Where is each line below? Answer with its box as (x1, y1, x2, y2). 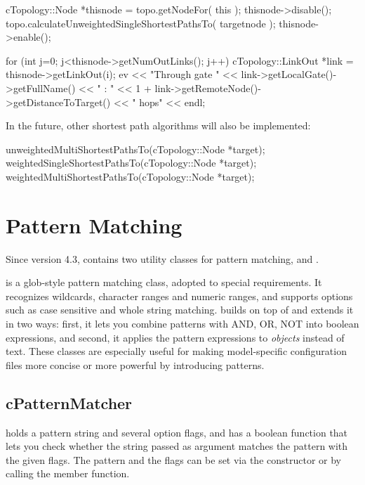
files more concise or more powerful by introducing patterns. (6, 357, 265, 372)
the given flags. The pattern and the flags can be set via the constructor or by (6, 452, 342, 467)
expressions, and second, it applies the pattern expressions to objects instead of (6, 330, 345, 344)
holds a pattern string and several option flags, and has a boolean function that (6, 425, 348, 439)
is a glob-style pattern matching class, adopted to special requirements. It (6, 275, 322, 290)
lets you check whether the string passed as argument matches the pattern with (6, 439, 348, 453)
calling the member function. (6, 466, 130, 481)
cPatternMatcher (6, 392, 133, 413)
